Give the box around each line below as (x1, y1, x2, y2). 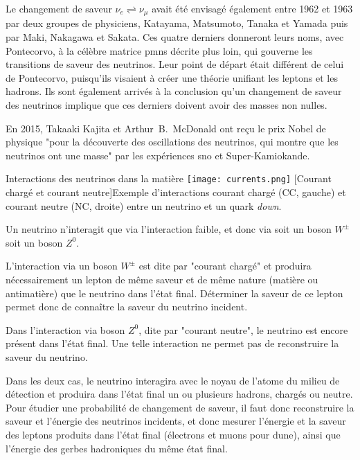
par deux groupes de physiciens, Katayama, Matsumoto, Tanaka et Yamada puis (6, 16, 348, 30)
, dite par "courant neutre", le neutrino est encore (138, 322, 348, 337)
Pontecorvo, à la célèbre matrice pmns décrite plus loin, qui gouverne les (6, 43, 313, 57)
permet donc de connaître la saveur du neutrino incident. (6, 299, 248, 314)
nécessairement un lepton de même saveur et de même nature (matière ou (6, 272, 318, 287)
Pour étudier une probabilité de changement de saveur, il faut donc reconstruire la (6, 400, 354, 414)
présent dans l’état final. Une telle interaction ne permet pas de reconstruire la (6, 336, 339, 351)
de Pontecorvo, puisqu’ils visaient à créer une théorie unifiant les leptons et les (6, 70, 338, 85)
